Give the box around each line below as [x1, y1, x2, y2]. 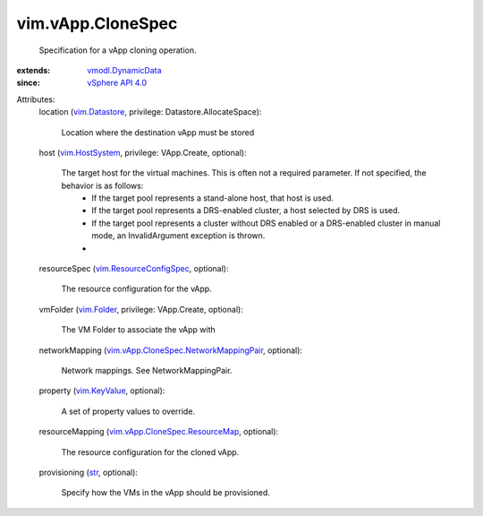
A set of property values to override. [61, 406, 196, 417]
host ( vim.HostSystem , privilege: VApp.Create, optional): [38, 147, 247, 158]
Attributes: [16, 94, 55, 105]
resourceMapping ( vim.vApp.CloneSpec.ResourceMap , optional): [38, 426, 279, 437]
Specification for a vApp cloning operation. [38, 45, 197, 56]
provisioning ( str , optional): [38, 467, 139, 477]
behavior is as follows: [61, 180, 144, 191]
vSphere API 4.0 [87, 77, 148, 89]
